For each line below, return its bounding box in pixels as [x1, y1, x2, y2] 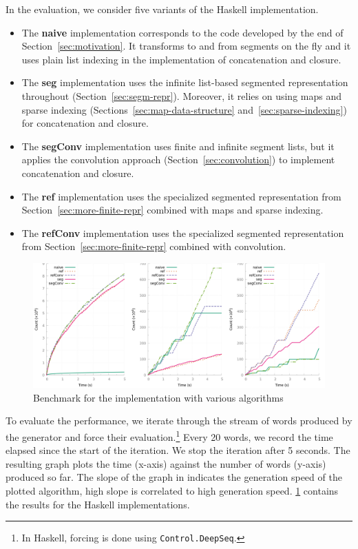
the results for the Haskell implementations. [6, 497, 190, 511]
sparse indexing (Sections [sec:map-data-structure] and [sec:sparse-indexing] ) [21, 102, 347, 116]
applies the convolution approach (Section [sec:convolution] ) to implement [21, 152, 335, 167]
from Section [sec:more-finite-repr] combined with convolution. [21, 239, 286, 253]
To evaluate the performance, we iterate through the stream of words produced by [6, 413, 352, 428]
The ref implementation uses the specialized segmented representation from [21, 189, 341, 203]
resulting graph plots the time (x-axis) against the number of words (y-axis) [6, 456, 326, 470]
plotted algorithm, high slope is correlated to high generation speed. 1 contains [6, 484, 339, 498]
